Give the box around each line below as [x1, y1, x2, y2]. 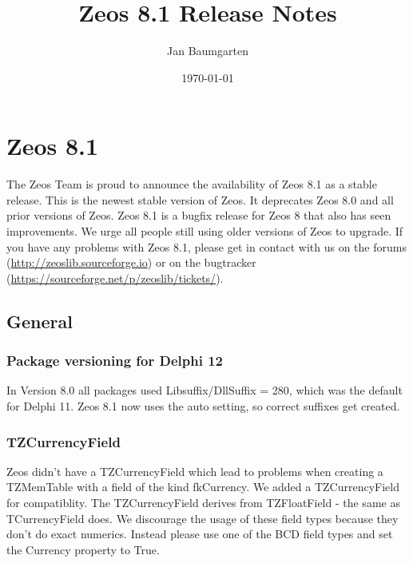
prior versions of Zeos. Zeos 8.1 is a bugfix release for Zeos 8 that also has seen [6, 207, 391, 224]
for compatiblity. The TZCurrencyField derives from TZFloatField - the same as [6, 494, 400, 510]
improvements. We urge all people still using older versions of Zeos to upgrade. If [6, 223, 403, 240]
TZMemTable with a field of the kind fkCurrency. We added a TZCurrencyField [6, 478, 399, 495]
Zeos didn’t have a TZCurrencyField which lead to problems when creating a [6, 462, 383, 479]
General [6, 308, 73, 333]
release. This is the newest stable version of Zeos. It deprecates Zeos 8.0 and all [6, 191, 394, 208]
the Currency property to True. [6, 541, 160, 557]
